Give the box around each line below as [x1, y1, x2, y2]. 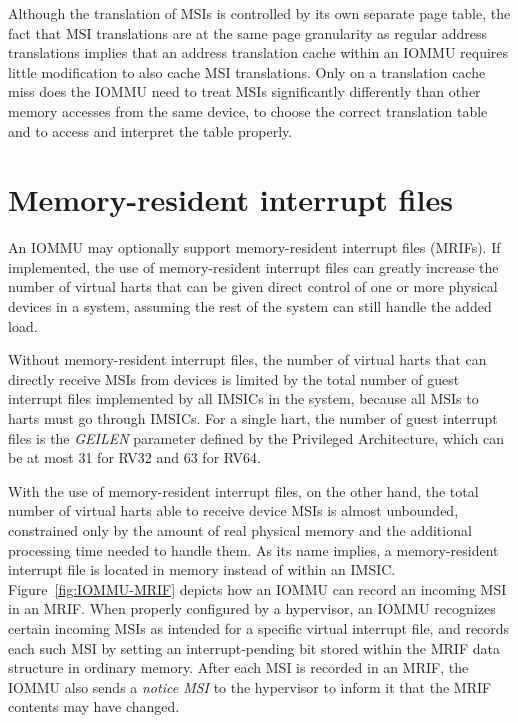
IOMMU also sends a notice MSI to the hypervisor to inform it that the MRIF [8, 676, 492, 697]
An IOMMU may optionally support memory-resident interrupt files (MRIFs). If [8, 237, 501, 258]
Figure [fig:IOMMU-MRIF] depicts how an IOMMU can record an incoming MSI [8, 578, 507, 599]
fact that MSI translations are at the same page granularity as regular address [8, 22, 488, 43]
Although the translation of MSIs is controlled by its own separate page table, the [8, 3, 511, 23]
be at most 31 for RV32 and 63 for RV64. [8, 447, 261, 468]
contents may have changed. [8, 696, 180, 717]
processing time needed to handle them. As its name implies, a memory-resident [8, 539, 499, 560]
